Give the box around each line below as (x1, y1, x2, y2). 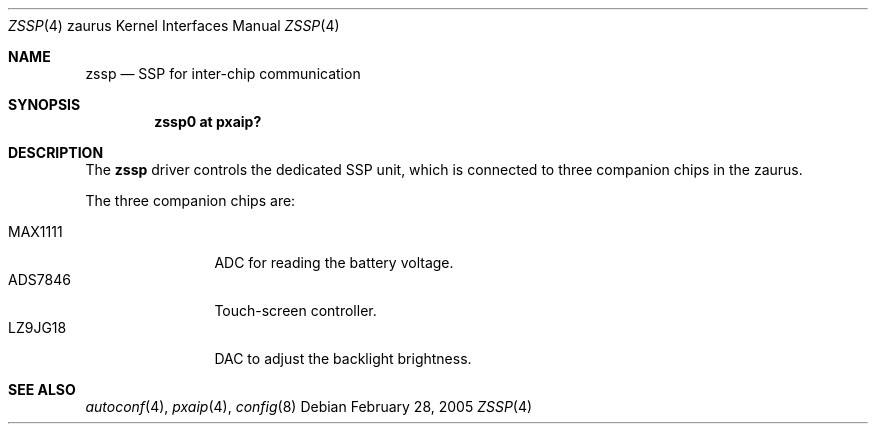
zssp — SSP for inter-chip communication (85, 65, 361, 82)
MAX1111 (8, 223, 63, 240)
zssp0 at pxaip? (154, 113, 262, 130)
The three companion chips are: (85, 192, 296, 209)
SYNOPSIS (8, 96, 81, 113)
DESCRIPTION (8, 144, 104, 161)
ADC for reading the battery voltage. (214, 254, 454, 271)
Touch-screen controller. (214, 302, 377, 319)
